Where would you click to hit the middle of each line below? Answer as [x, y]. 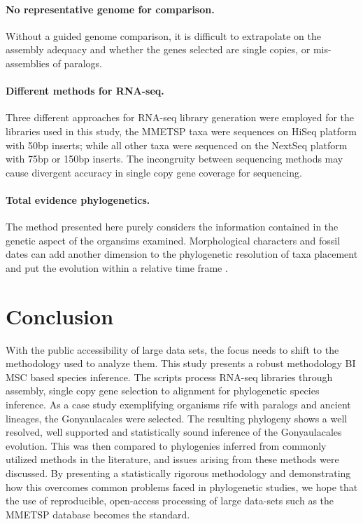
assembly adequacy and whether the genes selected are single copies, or [158, 49]
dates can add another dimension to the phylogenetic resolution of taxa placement [182, 254]
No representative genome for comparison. [110, 9]
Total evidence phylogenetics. [78, 199]
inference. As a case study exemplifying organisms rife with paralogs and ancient [178, 405]
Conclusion [60, 316]
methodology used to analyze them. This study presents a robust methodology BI [181, 363]
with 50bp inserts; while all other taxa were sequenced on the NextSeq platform [177, 145]
